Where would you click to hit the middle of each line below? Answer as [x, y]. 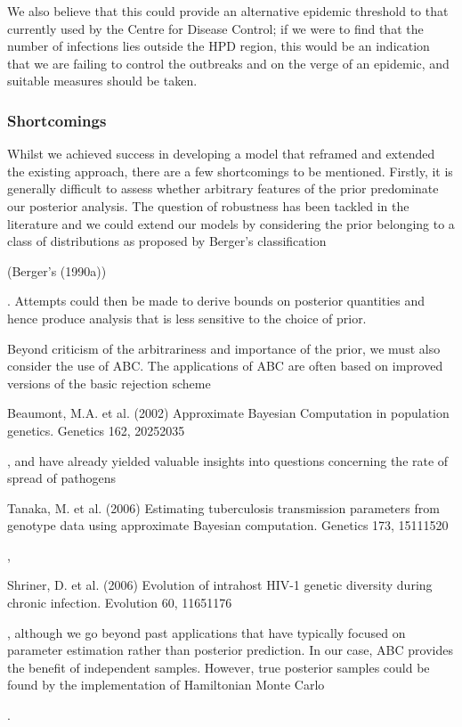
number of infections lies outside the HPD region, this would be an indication [219, 46]
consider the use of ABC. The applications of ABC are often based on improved [225, 366]
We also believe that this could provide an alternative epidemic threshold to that [228, 11]
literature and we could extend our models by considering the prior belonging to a [231, 223]
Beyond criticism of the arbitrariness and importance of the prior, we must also [224, 348]
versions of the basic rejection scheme [109, 383]
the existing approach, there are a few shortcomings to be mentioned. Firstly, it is [230, 171]
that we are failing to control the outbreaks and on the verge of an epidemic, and [228, 63]
